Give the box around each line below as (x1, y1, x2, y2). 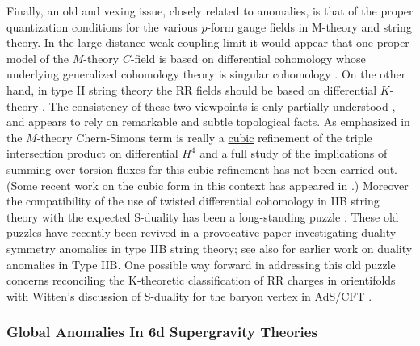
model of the (6, 49, 69, 66)
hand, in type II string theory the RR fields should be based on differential (6, 81, 377, 98)
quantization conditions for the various (6, 18, 198, 35)
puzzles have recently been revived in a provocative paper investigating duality (6, 224, 397, 241)
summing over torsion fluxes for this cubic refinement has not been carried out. (6, 160, 398, 177)
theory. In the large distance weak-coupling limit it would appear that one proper (6, 34, 409, 51)
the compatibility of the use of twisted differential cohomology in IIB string (6, 192, 380, 209)
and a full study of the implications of (199, 145, 388, 162)
